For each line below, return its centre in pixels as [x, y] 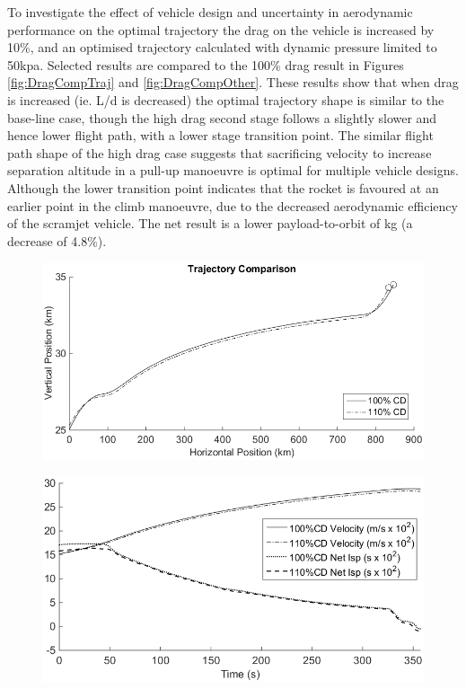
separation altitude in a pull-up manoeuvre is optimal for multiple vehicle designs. [233, 170]
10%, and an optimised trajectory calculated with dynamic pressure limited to [222, 47]
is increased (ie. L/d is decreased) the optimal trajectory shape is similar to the [226, 99]
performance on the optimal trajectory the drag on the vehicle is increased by [221, 29]
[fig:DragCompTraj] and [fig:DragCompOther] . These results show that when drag [233, 82]
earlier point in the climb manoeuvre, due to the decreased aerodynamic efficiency [233, 205]
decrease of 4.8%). [57, 240]
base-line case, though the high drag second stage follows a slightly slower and [222, 117]
